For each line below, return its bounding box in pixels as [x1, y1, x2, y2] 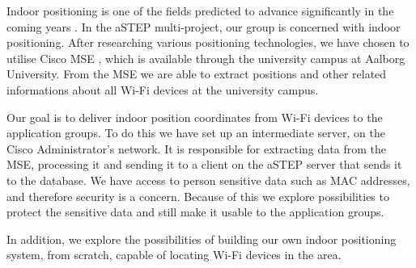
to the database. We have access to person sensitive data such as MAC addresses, [6, 171, 410, 188]
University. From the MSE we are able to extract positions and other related [6, 65, 387, 82]
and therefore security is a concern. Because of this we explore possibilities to [6, 187, 389, 204]
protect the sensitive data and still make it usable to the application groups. [6, 203, 384, 220]
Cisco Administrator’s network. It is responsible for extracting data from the [6, 140, 386, 157]
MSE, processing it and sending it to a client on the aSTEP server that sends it [6, 156, 402, 173]
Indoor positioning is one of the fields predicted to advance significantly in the [6, 2, 394, 19]
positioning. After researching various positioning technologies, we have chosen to [6, 34, 410, 51]
